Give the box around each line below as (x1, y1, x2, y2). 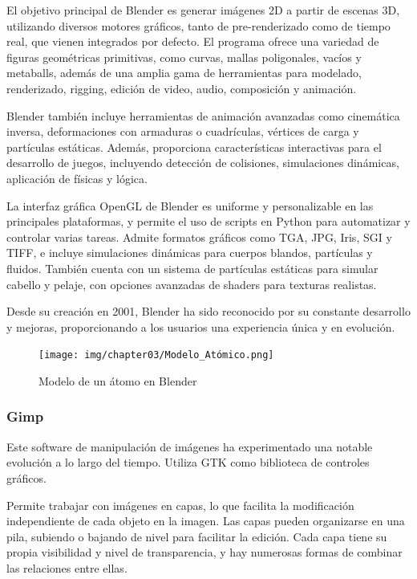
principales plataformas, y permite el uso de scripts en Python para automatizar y (6, 213, 411, 230)
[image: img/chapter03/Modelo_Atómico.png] (38, 349, 274, 361)
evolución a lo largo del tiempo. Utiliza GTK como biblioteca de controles (6, 454, 370, 471)
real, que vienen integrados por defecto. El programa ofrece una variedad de (6, 33, 379, 50)
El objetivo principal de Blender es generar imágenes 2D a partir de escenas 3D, (6, 2, 400, 18)
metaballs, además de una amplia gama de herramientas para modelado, (6, 64, 362, 81)
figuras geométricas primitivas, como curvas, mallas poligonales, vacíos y (6, 48, 362, 65)
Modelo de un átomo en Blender (38, 372, 197, 389)
